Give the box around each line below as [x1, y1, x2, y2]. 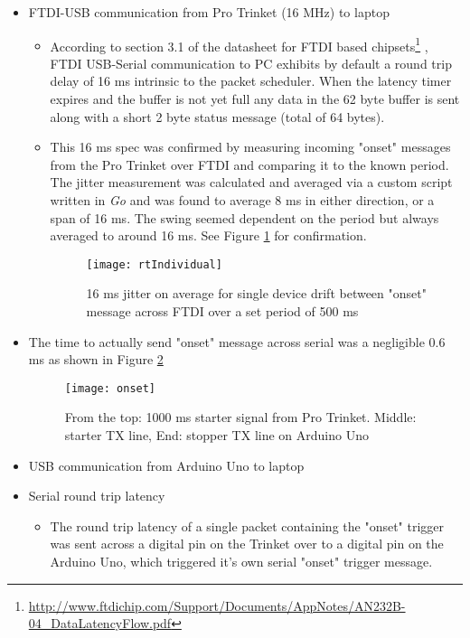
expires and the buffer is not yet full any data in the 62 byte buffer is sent [50, 89, 460, 108]
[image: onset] [64, 381, 156, 395]
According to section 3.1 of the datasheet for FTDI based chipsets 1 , [50, 33, 428, 55]
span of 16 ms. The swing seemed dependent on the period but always [50, 208, 439, 227]
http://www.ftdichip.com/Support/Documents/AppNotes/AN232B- [28, 596, 406, 615]
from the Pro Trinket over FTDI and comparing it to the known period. [50, 155, 449, 174]
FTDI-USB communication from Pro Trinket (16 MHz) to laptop [28, 3, 390, 21]
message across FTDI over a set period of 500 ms [86, 302, 359, 321]
